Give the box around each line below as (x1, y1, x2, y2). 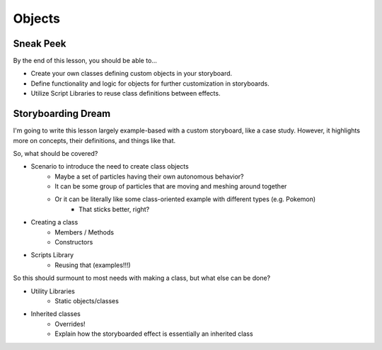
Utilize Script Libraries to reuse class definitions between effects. (30, 89, 221, 98)
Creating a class (30, 218, 79, 227)
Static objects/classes (54, 297, 120, 305)
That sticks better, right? (79, 205, 150, 213)
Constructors (54, 238, 93, 247)
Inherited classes (30, 310, 81, 318)
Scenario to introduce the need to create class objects (30, 162, 189, 171)
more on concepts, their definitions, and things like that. (13, 136, 176, 145)
